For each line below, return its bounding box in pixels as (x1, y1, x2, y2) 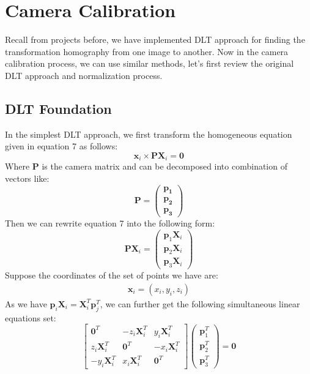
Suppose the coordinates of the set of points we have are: (5, 269, 218, 282)
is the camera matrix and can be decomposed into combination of (42, 160, 287, 173)
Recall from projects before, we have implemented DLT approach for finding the (5, 33, 305, 46)
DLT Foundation (5, 99, 112, 118)
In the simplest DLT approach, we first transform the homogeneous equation (5, 127, 292, 140)
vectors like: (5, 171, 50, 184)
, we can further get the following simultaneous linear (100, 297, 300, 310)
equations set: (5, 311, 56, 324)
